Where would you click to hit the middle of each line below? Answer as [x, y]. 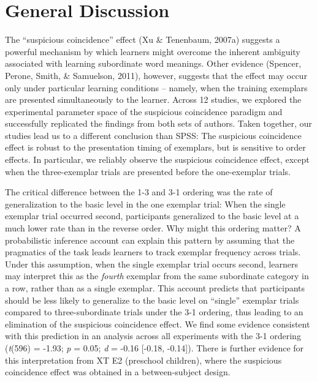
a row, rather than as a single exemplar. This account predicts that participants [155, 288]
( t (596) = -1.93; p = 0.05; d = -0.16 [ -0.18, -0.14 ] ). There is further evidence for [155, 347]
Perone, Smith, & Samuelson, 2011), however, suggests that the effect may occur [156, 75]
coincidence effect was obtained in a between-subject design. [118, 372]
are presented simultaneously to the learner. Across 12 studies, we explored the [153, 99]
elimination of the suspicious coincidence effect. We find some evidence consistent [158, 324]
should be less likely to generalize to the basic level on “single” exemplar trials [152, 300]
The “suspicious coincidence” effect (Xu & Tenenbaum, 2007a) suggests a [143, 39]
